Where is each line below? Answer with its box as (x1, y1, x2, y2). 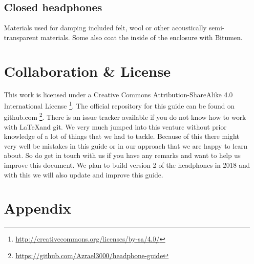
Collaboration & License (4, 61, 171, 81)
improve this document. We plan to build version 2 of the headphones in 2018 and (4, 159, 250, 170)
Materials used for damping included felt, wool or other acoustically (4, 22, 207, 33)
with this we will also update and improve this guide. (4, 169, 163, 179)
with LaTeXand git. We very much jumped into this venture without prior (4, 121, 227, 132)
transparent (4, 32, 39, 42)
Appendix (4, 198, 71, 218)
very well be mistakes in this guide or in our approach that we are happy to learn (4, 140, 248, 151)
